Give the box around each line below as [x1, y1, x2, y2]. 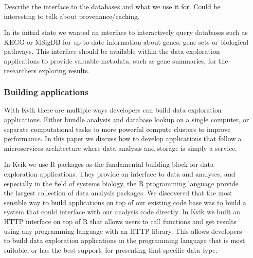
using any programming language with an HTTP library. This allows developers [4, 226, 242, 236]
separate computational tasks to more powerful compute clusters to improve [4, 124, 231, 134]
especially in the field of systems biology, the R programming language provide [4, 178, 239, 188]
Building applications [4, 86, 89, 98]
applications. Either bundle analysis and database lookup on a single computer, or [4, 114, 249, 124]
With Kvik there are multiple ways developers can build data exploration [4, 105, 222, 115]
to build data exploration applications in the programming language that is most [4, 235, 245, 245]
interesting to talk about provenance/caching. [4, 11, 140, 21]
